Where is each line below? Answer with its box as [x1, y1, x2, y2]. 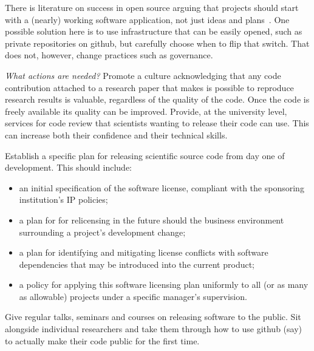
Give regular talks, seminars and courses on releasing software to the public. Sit [5, 310, 301, 323]
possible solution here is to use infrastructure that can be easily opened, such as [5, 25, 302, 38]
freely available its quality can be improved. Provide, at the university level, [5, 104, 287, 117]
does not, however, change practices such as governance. [5, 49, 213, 61]
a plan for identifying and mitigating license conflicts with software [19, 246, 268, 259]
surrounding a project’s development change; [19, 225, 186, 238]
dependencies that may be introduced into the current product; [19, 257, 255, 270]
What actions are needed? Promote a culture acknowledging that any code [5, 69, 281, 81]
